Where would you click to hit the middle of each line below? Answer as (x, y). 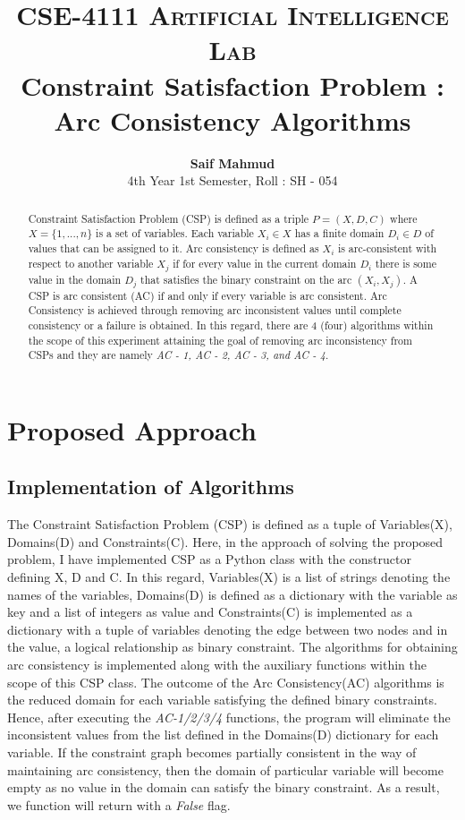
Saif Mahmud (232, 162)
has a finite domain (339, 233)
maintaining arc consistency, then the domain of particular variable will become (225, 769)
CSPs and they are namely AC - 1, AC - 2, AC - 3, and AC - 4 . (178, 355)
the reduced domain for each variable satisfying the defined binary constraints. (222, 700)
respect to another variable (91, 263)
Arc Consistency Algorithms (232, 120)
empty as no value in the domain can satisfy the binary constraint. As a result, (224, 787)
